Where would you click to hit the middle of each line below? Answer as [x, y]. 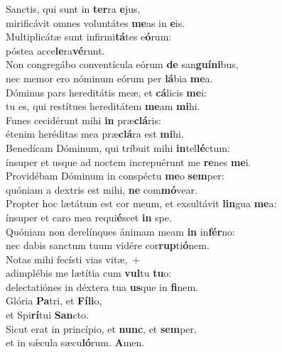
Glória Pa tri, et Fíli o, [54, 301]
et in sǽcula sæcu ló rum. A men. [75, 342]
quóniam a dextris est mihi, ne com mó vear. [102, 189]
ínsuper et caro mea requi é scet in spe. [89, 217]
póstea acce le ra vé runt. [55, 50]
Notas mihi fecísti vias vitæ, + [73, 259]
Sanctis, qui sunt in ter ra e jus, [73, 9]
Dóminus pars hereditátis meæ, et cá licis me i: [106, 92]
